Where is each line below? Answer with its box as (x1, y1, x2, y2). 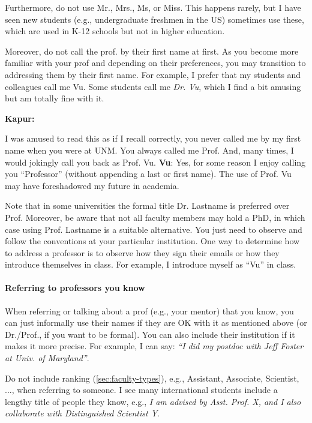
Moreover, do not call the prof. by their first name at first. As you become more (5, 44, 299, 57)
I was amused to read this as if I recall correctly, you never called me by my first (5, 132, 301, 145)
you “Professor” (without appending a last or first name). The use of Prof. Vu (5, 167, 292, 180)
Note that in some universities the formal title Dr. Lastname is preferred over (5, 199, 290, 212)
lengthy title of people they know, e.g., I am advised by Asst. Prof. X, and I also (5, 395, 301, 407)
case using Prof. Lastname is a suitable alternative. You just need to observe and (5, 223, 302, 235)
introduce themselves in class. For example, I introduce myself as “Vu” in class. (5, 258, 296, 271)
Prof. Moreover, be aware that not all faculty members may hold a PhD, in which (5, 211, 305, 223)
